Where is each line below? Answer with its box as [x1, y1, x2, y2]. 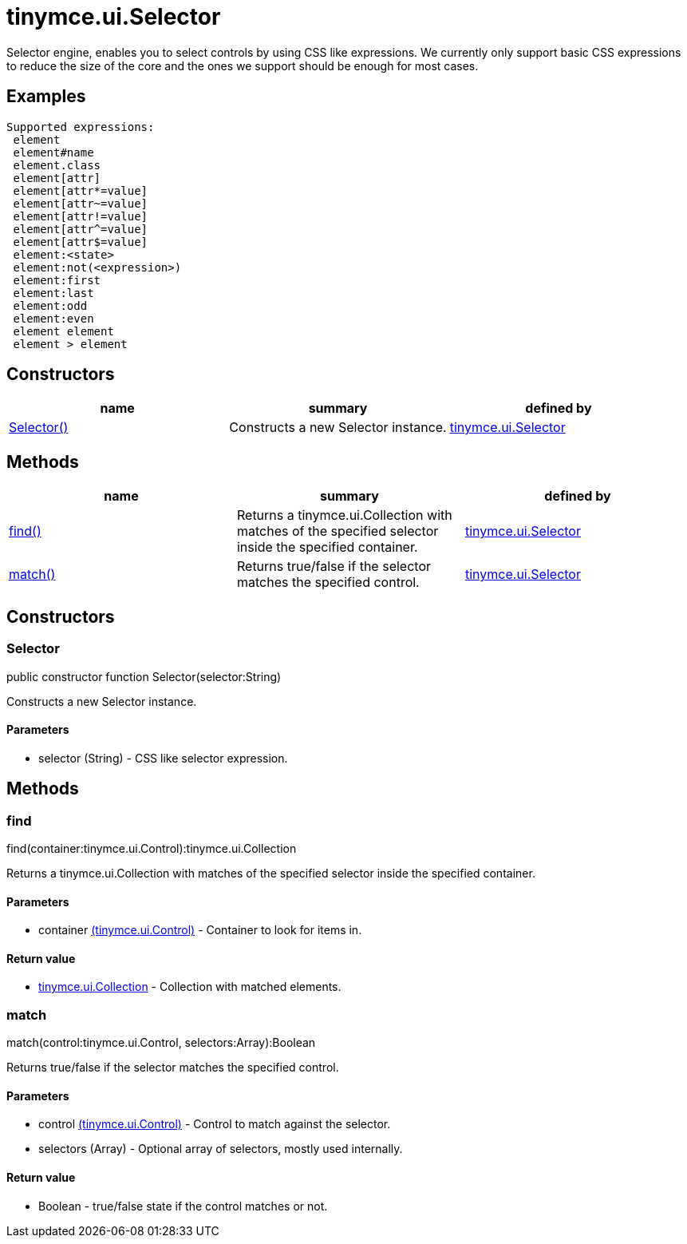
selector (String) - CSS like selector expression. [38, 751, 288, 765]
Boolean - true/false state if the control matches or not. [38, 1198, 328, 1213]
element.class [13, 158, 101, 172]
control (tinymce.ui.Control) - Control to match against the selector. [38, 1117, 391, 1131]
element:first [13, 273, 101, 287]
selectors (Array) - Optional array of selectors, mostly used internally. [38, 1142, 403, 1156]
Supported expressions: [6, 120, 155, 133]
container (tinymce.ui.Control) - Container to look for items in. [38, 923, 362, 937]
